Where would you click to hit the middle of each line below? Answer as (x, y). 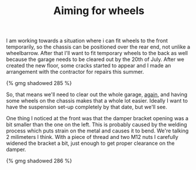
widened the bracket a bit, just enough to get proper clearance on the (90, 143)
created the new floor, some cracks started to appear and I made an (89, 66)
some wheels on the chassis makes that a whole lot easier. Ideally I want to (97, 101)
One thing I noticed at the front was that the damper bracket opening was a (97, 118)
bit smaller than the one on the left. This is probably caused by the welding (97, 125)
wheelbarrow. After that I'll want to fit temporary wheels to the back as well (97, 53)
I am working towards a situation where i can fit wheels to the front (87, 41)
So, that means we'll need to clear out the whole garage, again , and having (97, 94)
